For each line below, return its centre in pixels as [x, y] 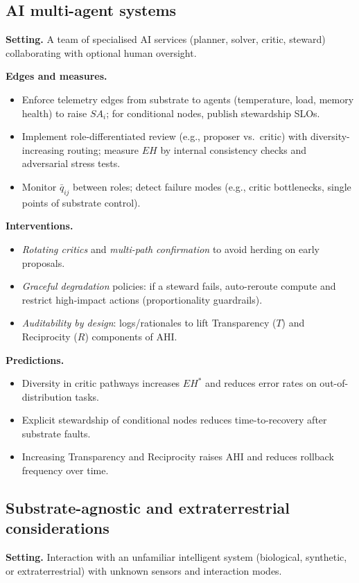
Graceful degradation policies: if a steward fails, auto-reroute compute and [179, 286]
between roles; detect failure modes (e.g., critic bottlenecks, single [212, 186]
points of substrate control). [81, 202]
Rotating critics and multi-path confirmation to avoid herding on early [170, 249]
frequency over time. [65, 470]
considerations [58, 528]
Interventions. [40, 226]
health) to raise [54, 113]
